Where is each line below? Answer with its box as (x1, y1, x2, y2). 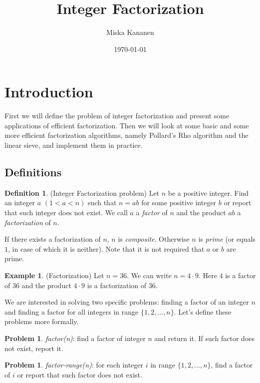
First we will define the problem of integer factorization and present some (4, 110, 230, 121)
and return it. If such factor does (154, 333, 255, 343)
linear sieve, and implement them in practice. (4, 140, 143, 150)
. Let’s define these (174, 306, 232, 317)
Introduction (4, 81, 93, 102)
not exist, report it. (4, 343, 63, 353)
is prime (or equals (198, 234, 256, 244)
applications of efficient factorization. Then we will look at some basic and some (4, 120, 249, 130)
